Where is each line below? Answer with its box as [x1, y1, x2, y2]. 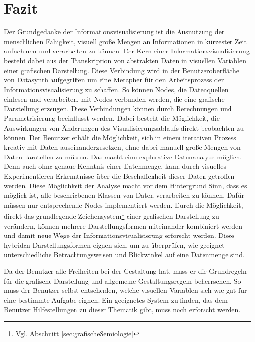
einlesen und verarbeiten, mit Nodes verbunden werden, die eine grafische [4, 94, 225, 104]
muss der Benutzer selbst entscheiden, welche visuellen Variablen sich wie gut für [4, 285, 247, 295]
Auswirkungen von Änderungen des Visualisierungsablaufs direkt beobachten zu [4, 123, 244, 133]
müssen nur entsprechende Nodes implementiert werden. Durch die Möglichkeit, [4, 199, 243, 210]
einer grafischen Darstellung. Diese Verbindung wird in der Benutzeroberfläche [4, 65, 239, 75]
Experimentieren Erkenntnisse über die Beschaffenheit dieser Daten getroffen [4, 171, 235, 181]
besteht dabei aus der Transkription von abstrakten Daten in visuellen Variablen [4, 55, 246, 65]
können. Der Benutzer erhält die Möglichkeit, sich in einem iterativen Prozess [4, 132, 236, 142]
